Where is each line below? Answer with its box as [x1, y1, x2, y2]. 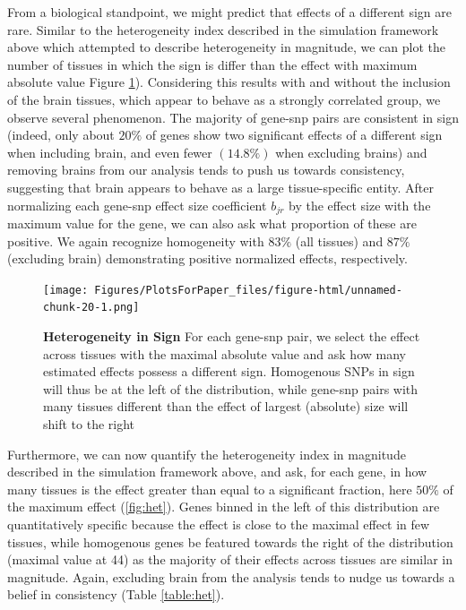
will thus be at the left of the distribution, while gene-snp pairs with [43, 379, 419, 398]
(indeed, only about [7, 125, 115, 144]
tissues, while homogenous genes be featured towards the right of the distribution [7, 532, 453, 551]
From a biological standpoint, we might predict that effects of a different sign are [7, 3, 453, 21]
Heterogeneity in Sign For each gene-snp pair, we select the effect [43, 327, 420, 346]
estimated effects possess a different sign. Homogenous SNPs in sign [43, 362, 415, 381]
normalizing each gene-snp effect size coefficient [7, 195, 267, 214]
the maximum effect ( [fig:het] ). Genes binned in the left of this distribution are [7, 497, 440, 516]
